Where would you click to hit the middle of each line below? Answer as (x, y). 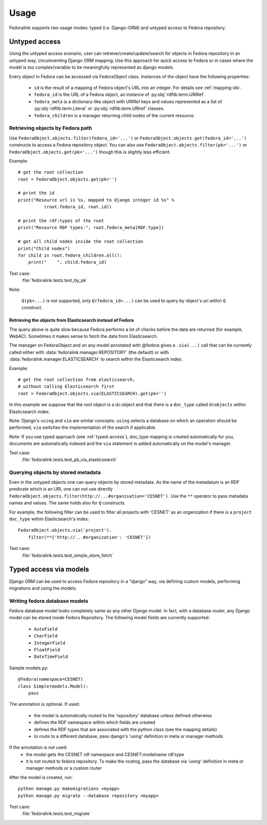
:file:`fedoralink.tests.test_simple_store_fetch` (67, 555)
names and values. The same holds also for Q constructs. (67, 503)
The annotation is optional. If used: (44, 704)
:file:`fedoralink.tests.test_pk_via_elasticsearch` (69, 459)
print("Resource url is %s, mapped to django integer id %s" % (96, 200)
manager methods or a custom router (64, 768)
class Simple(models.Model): (53, 686)
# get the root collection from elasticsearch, (77, 380)
